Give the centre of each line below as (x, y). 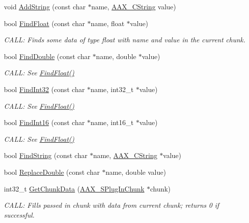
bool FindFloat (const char (45, 23)
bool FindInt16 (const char (44, 122)
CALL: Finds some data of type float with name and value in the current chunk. (125, 40)
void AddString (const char (45, 6)
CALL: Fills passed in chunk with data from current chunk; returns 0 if (111, 205)
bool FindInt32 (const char (44, 89)
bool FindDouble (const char (47, 56)
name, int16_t (112, 122)
